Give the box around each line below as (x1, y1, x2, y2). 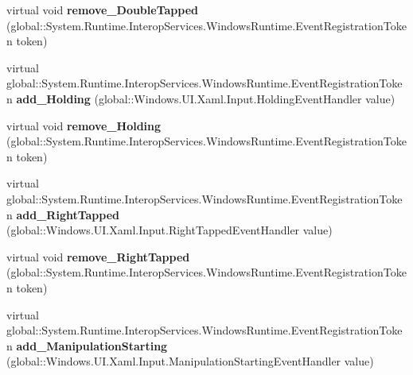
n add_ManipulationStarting (6, 337, 168, 354)
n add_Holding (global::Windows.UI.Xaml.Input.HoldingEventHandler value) (6, 90, 395, 106)
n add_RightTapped (6, 206, 120, 222)
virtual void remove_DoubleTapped (6, 2, 199, 17)
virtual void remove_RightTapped (6, 248, 190, 265)
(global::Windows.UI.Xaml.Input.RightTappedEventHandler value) (6, 222, 333, 238)
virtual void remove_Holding (6, 117, 162, 133)
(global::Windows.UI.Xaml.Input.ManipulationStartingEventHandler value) (6, 353, 374, 369)
